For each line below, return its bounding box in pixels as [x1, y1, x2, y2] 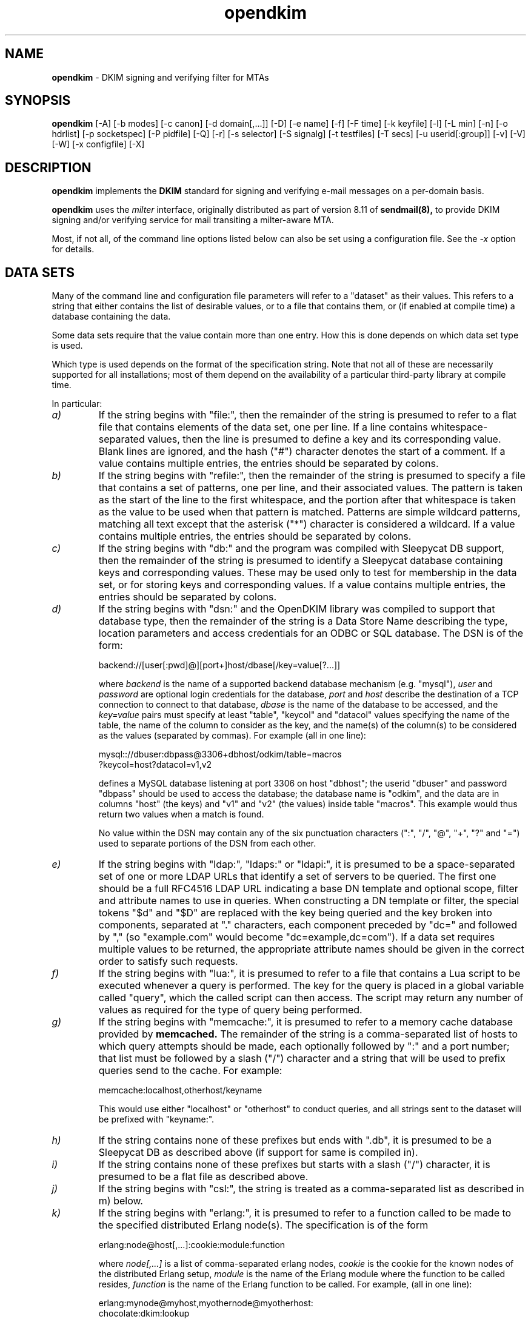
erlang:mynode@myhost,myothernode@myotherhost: [98, 1298, 313, 1309]
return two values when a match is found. [98, 809, 264, 820]
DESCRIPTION [5, 159, 92, 175]
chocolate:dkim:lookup [98, 1308, 190, 1319]
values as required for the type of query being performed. [98, 1004, 362, 1016]
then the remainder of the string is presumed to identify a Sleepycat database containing [98, 554, 503, 567]
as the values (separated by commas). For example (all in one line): [98, 730, 366, 741]
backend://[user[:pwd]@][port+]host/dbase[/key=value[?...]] [98, 660, 341, 671]
